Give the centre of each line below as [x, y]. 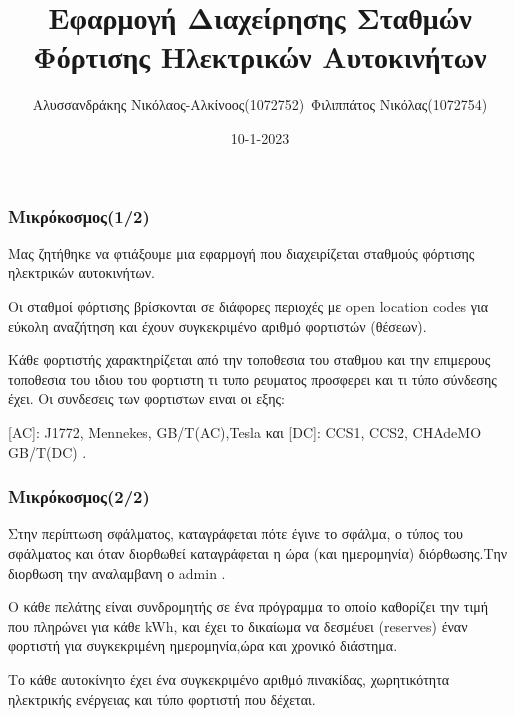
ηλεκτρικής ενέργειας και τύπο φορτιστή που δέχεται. [162, 698]
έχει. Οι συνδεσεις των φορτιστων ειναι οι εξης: [147, 398]
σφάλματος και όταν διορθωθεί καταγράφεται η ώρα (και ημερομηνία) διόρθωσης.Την [258, 552]
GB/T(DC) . [47, 451]
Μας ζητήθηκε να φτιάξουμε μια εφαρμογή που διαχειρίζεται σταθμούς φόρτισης [241, 252]
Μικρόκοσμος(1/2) [79, 215]
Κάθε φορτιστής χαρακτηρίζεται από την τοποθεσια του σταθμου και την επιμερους [249, 359]
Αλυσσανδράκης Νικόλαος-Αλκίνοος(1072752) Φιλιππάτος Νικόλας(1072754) [260, 104]
